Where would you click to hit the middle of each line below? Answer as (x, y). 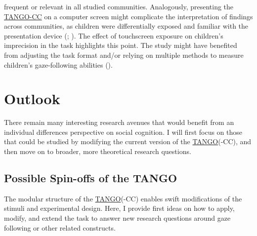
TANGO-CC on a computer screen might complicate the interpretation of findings (128, 16)
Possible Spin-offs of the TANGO (91, 178)
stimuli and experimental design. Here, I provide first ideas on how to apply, (119, 208)
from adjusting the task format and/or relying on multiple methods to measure (124, 55)
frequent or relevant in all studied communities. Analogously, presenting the (119, 6)
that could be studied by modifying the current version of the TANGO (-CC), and (128, 141)
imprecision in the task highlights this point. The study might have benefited (121, 45)
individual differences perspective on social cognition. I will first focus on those (123, 132)
